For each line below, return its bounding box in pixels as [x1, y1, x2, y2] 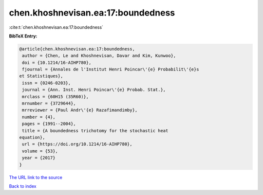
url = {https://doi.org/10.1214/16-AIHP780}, [22, 142, 132, 147]
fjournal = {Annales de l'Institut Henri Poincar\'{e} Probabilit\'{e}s [22, 67, 199, 72]
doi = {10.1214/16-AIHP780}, [22, 60, 92, 65]
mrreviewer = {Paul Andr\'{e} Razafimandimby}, [22, 107, 138, 113]
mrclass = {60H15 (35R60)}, [22, 94, 89, 99]
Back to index [9, 183, 37, 189]
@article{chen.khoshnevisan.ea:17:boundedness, [19, 46, 135, 52]
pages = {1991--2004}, [22, 121, 76, 126]
